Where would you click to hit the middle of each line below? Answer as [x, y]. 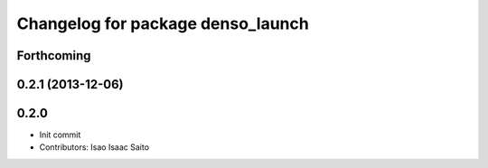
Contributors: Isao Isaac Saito [94, 147]
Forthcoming [54, 56]
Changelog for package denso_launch [163, 23]
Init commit [60, 135]
